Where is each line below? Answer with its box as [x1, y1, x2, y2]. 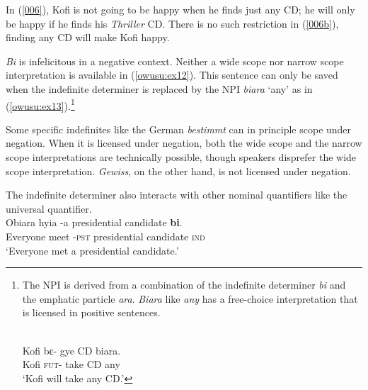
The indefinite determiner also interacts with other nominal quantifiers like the [6, 187, 347, 202]
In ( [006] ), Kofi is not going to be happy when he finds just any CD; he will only [6, 2, 355, 16]
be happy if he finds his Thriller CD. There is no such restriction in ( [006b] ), [6, 16, 339, 30]
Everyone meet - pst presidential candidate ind [6, 228, 205, 243]
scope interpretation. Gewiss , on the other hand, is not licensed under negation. [6, 163, 351, 178]
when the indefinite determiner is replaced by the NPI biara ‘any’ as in [6, 81, 313, 96]
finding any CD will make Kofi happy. [6, 30, 170, 45]
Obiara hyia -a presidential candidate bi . [6, 215, 183, 230]
